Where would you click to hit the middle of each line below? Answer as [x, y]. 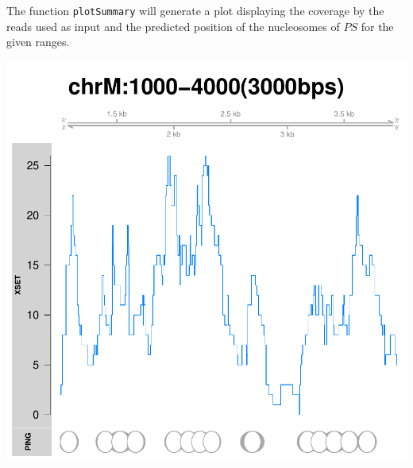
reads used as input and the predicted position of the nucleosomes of [173, 26]
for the [377, 26]
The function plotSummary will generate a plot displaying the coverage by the [195, 10]
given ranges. [38, 42]
